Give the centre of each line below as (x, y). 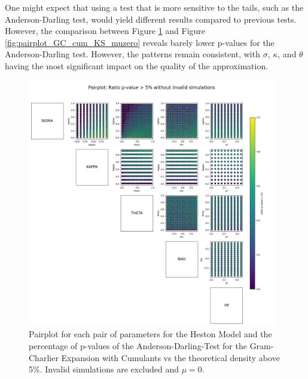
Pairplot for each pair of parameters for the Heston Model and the (150, 334)
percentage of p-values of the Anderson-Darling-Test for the (138, 346)
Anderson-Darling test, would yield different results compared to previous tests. (151, 19)
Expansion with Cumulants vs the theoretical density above (170, 357)
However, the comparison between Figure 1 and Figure (105, 31)
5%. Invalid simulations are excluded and (104, 369)
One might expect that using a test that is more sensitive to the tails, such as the (154, 7)
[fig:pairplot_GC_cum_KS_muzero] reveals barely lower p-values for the (140, 42)
